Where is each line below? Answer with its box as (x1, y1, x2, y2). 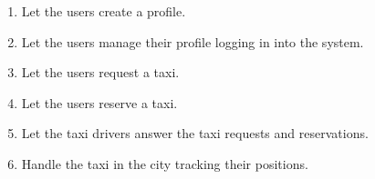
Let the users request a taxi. (21, 63, 180, 82)
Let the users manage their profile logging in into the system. (21, 32, 364, 51)
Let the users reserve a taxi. (21, 93, 178, 112)
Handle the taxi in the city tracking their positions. (21, 154, 308, 173)
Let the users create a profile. (21, 2, 186, 20)
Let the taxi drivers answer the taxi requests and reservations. (21, 124, 369, 143)
